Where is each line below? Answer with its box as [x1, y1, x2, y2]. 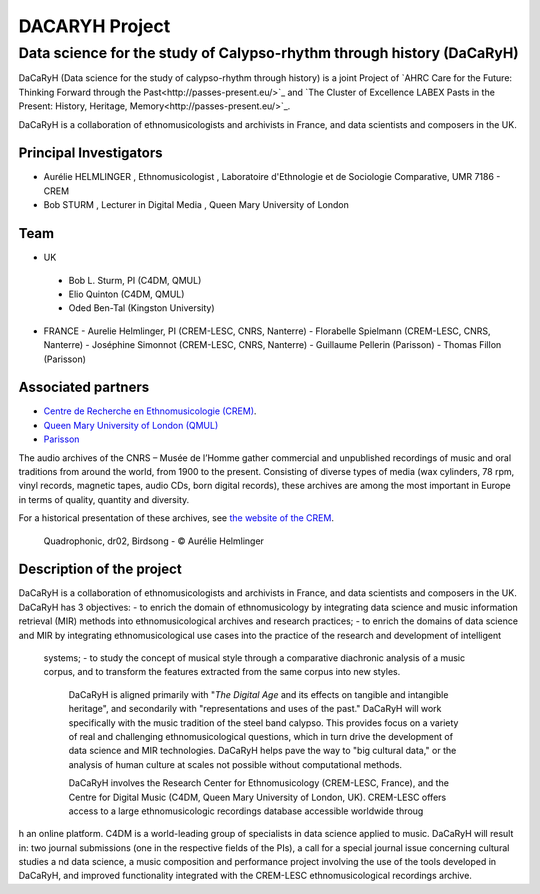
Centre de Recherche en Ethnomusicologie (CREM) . [43, 405, 257, 417]
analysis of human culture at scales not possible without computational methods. [68, 758, 403, 770]
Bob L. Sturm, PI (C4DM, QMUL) [68, 274, 202, 286]
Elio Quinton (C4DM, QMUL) [68, 288, 185, 300]
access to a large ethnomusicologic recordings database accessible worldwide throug [68, 805, 424, 817]
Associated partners [18, 379, 150, 396]
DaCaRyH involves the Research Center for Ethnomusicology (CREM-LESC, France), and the [68, 777, 450, 789]
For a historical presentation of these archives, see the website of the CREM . [18, 512, 335, 524]
